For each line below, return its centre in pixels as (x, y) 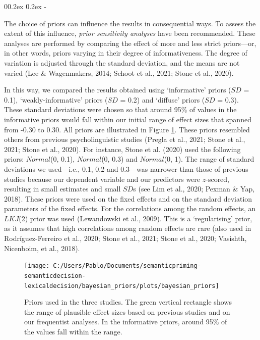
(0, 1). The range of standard (209, 159)
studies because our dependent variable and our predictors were (102, 179)
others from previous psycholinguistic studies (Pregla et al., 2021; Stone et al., (125, 139)
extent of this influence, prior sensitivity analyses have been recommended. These (130, 33)
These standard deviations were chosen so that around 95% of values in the (120, 109)
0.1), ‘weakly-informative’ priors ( (56, 99)
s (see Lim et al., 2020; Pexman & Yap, (194, 189)
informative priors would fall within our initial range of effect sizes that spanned (128, 119)
